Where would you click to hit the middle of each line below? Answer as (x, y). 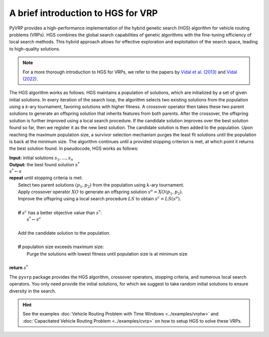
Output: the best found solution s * (44, 165)
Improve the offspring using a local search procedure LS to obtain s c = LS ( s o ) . (100, 198)
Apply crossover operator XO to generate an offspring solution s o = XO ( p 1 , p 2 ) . (101, 192)
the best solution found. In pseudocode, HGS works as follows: (74, 149)
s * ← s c (34, 219)
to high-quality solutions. (35, 49)
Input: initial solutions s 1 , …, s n (41, 158)
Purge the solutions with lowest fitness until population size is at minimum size (107, 254)
